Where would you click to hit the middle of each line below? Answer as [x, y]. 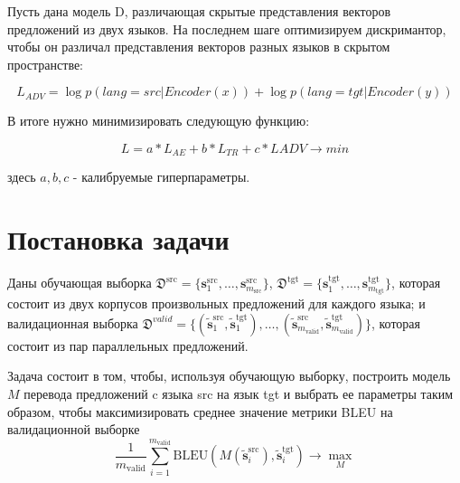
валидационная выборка [73, 322]
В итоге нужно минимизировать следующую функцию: [159, 121]
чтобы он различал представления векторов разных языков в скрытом [199, 47]
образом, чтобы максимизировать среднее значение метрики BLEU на [200, 411]
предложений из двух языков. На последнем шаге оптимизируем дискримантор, [227, 28]
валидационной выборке [74, 429]
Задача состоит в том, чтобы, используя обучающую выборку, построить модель [229, 376]
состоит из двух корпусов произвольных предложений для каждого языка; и [216, 303]
